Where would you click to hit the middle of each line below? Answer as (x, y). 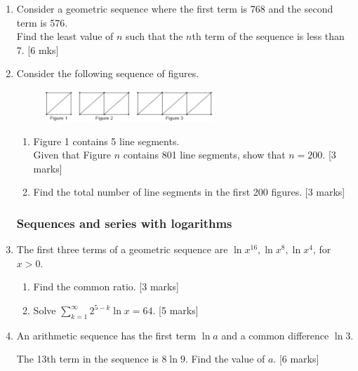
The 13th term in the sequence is (87, 359)
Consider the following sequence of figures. (108, 73)
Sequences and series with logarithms (124, 223)
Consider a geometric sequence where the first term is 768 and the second (175, 8)
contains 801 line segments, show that (204, 155)
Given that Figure (72, 155)
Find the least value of (65, 36)
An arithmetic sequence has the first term (106, 335)
